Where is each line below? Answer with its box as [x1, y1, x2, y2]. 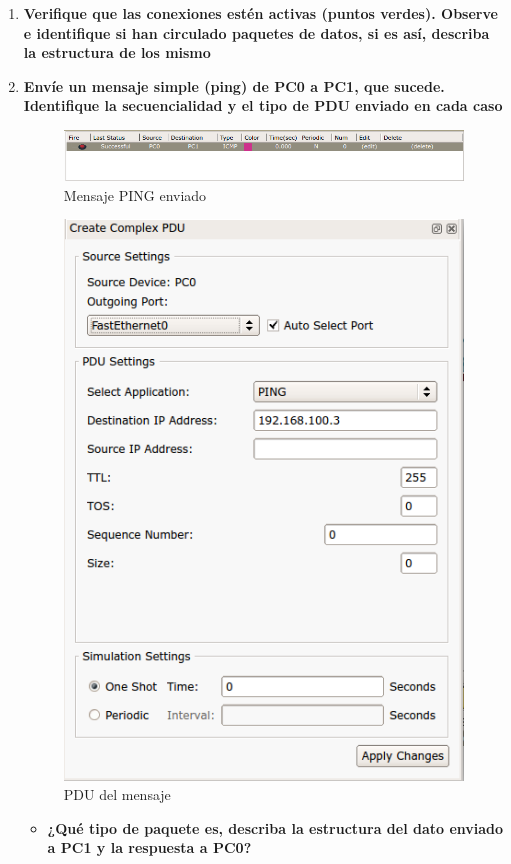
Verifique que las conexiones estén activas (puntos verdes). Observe [23, 3, 498, 23]
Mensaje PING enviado [63, 184, 207, 205]
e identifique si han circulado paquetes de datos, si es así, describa [23, 22, 490, 43]
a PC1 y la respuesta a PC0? [47, 837, 252, 858]
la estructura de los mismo [23, 42, 211, 63]
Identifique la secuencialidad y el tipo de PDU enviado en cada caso [23, 95, 503, 116]
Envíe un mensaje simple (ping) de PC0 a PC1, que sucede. [23, 75, 445, 96]
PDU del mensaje [63, 784, 171, 805]
